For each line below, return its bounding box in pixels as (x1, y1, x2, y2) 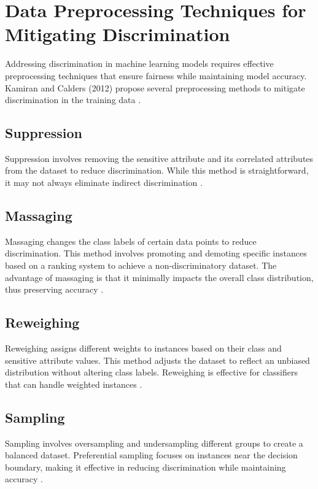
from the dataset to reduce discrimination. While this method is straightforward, (5, 164, 309, 177)
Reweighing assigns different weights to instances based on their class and (5, 342, 282, 355)
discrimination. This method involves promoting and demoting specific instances (5, 247, 307, 260)
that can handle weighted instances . (5, 377, 142, 390)
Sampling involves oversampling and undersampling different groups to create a (5, 436, 303, 449)
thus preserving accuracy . (5, 283, 104, 296)
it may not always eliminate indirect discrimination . (5, 176, 203, 189)
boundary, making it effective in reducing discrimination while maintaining (5, 460, 286, 473)
